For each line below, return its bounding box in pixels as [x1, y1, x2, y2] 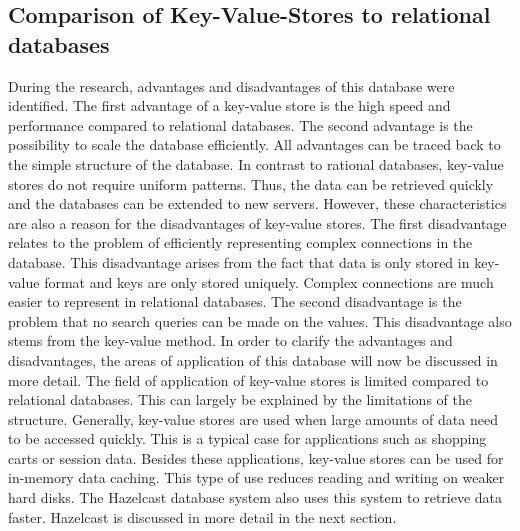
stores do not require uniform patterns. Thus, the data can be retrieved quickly [8, 173, 494, 194]
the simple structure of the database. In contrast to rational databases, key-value [8, 153, 504, 174]
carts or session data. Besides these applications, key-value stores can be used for [8, 447, 504, 468]
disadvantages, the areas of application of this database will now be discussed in [8, 349, 498, 370]
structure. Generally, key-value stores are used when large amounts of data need [8, 408, 498, 429]
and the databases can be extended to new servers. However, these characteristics [8, 193, 507, 214]
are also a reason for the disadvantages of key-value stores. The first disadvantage [8, 212, 507, 233]
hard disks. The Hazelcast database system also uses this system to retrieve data [8, 487, 503, 508]
